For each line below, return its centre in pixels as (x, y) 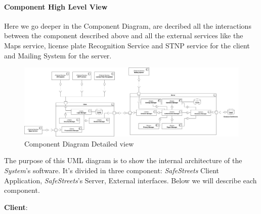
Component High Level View (56, 6)
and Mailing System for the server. (58, 55)
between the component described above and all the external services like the (124, 35)
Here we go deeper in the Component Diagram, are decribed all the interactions (128, 25)
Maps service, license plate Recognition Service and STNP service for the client (127, 45)
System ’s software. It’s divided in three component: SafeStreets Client (112, 170)
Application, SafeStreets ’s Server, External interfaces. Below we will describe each (130, 180)
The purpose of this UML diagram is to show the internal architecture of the (123, 160)
